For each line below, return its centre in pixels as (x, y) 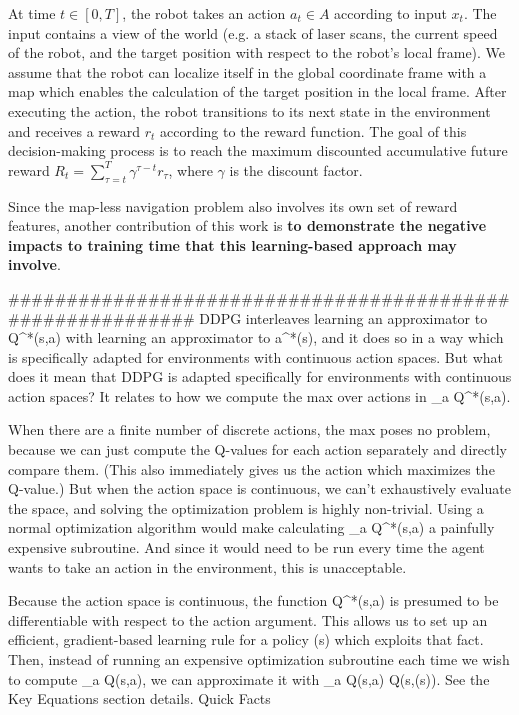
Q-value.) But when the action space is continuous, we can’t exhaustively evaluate (259, 488)
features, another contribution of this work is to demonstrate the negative (247, 225)
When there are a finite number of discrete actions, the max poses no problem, (249, 429)
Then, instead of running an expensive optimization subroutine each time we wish (259, 659)
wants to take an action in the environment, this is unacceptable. (207, 566)
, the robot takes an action (204, 13)
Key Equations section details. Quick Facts (139, 698)
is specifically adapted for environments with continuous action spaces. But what (256, 356)
